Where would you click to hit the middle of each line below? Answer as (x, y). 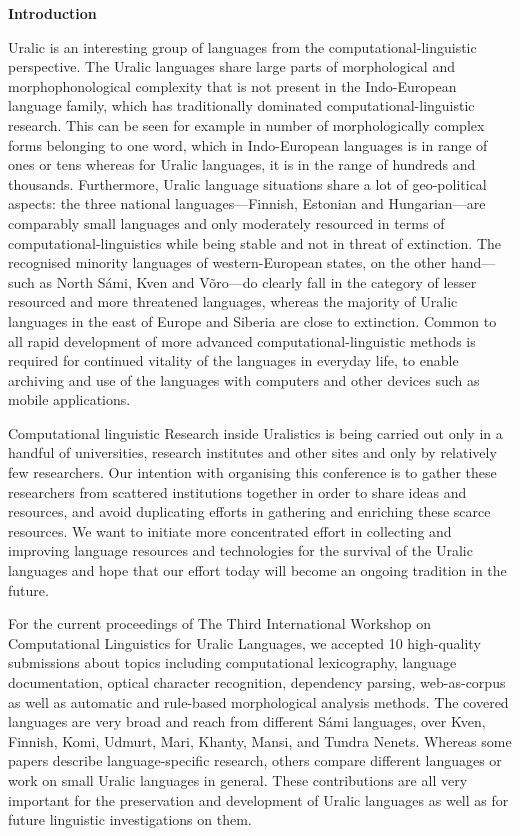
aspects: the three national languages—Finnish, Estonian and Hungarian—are (247, 203)
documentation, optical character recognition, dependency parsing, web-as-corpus (257, 682)
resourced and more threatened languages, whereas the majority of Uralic (233, 301)
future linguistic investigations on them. (130, 819)
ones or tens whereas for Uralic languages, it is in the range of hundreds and (242, 164)
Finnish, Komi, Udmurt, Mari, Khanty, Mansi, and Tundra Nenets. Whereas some (260, 740)
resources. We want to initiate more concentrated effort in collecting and (230, 530)
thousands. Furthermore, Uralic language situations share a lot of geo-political (247, 183)
